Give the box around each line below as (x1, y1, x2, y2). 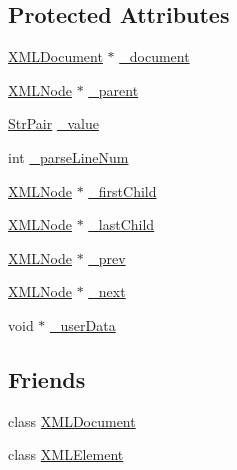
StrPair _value (8, 113, 99, 134)
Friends (8, 363, 86, 394)
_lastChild (88, 214, 155, 235)
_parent (88, 79, 139, 100)
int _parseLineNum (8, 146, 129, 167)
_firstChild (88, 180, 157, 201)
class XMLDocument (8, 410, 136, 431)
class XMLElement (8, 444, 124, 465)
